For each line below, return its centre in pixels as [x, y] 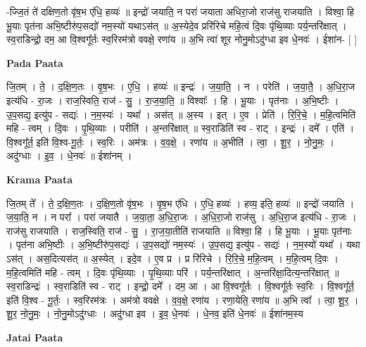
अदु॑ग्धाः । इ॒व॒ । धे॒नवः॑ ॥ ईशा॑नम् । [69, 156]
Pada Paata [35, 62]
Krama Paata [39, 179]
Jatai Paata [35, 337]
